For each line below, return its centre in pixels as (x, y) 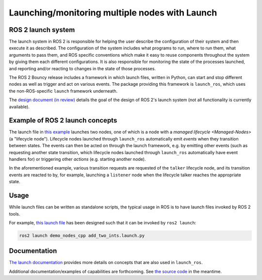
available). (19, 107)
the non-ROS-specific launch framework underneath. (63, 91)
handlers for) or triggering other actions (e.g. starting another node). (77, 159)
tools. (15, 214)
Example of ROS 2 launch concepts (63, 120)
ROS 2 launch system (42, 30)
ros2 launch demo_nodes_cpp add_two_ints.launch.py (82, 235)
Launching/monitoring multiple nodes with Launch (113, 13)
